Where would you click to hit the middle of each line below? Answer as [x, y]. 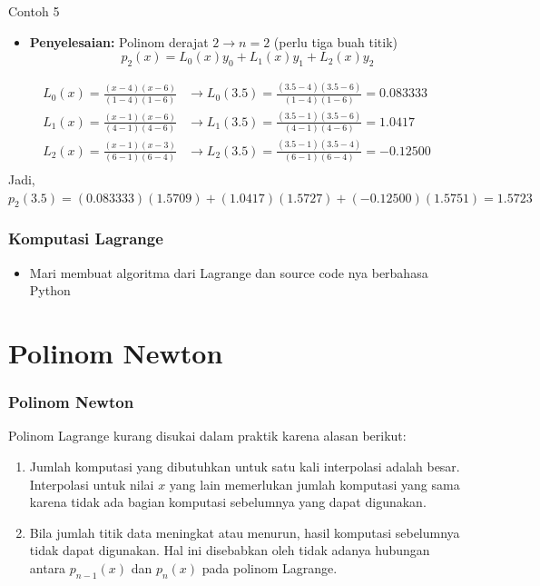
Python [50, 290]
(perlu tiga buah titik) [336, 41]
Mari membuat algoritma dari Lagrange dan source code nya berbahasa [229, 272]
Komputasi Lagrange [86, 238]
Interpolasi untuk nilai [92, 484]
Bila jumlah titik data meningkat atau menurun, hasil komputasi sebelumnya [245, 532]
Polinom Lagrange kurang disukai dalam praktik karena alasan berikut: [207, 436]
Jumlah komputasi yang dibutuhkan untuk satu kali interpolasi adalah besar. [245, 466]
